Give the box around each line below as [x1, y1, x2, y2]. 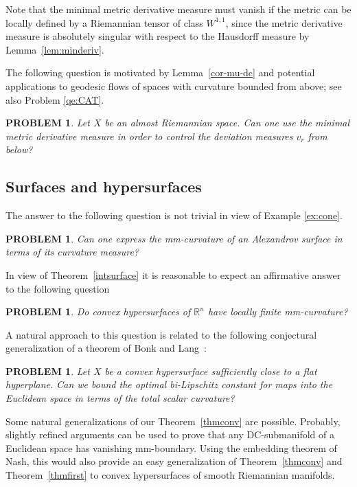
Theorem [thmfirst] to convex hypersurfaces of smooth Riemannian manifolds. [5, 468, 335, 482]
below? [5, 142, 33, 157]
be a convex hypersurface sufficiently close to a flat [104, 363, 317, 378]
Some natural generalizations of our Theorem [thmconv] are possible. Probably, [5, 414, 341, 428]
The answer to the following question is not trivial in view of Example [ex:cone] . [5, 208, 343, 223]
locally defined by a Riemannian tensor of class [5, 15, 203, 30]
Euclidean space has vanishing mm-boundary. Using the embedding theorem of [5, 440, 337, 455]
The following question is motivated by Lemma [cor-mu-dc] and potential [5, 65, 315, 80]
